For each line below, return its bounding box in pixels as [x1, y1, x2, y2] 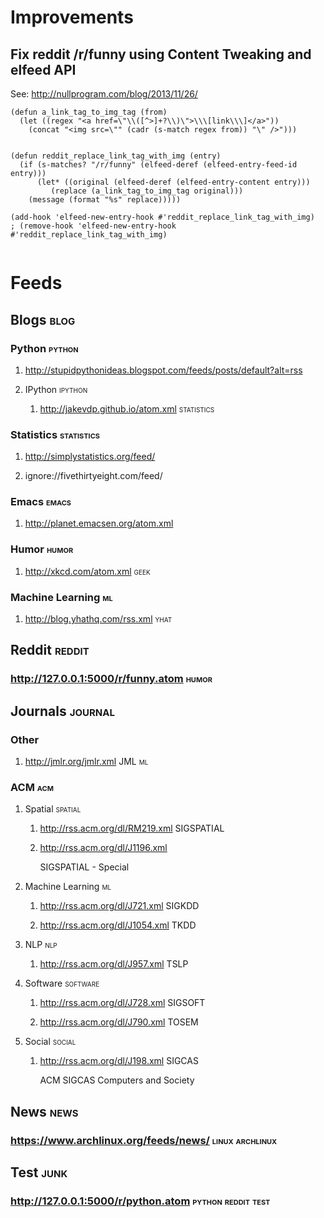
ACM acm [10, 780, 54, 794]
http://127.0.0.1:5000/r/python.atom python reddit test [10, 1194, 271, 1208]
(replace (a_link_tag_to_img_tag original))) [50, 186, 244, 196]
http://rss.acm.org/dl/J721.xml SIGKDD [39, 900, 200, 912]
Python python [10, 341, 79, 355]
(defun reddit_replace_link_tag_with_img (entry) [10, 151, 222, 161]
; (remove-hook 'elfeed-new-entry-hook [10, 221, 177, 231]
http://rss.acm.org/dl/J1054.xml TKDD [39, 919, 197, 931]
